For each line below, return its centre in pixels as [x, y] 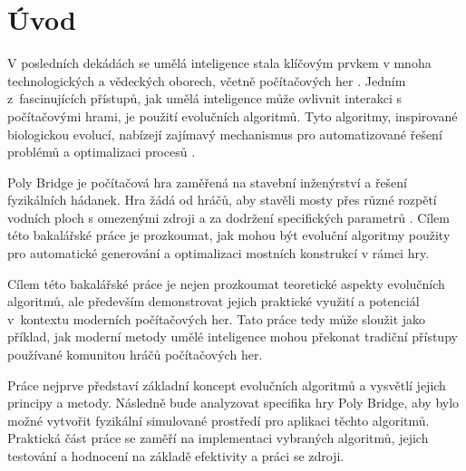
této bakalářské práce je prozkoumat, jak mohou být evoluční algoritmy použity [229, 235]
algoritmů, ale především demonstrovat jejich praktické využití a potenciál [214, 301]
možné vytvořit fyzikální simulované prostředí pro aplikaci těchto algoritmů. [218, 420]
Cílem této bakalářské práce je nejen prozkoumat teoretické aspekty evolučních [226, 283]
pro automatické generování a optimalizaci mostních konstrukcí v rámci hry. [218, 253]
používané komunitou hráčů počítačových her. [135, 355]
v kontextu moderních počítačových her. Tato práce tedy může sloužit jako [217, 318]
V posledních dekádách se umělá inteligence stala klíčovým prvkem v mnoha [219, 63]
